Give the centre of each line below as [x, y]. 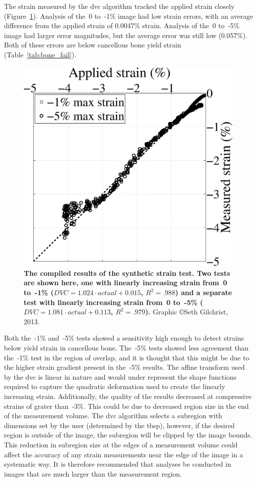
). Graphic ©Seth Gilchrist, [187, 312]
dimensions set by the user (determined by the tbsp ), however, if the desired [119, 425]
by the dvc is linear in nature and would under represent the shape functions [120, 376]
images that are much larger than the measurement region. [93, 473]
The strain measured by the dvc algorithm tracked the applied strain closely [119, 6]
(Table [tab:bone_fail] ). [40, 54]
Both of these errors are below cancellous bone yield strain [93, 45]
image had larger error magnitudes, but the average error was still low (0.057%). [126, 35]
